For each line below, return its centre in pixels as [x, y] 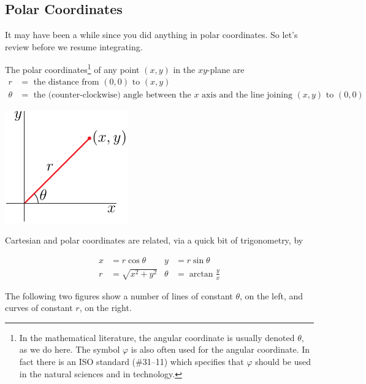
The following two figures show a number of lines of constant [119, 295]
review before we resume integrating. [74, 46]
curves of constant [39, 308]
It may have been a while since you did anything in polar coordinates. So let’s [151, 35]
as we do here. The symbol [70, 349]
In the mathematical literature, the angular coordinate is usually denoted [157, 337]
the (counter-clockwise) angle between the [112, 95]
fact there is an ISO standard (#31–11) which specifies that [132, 361]
